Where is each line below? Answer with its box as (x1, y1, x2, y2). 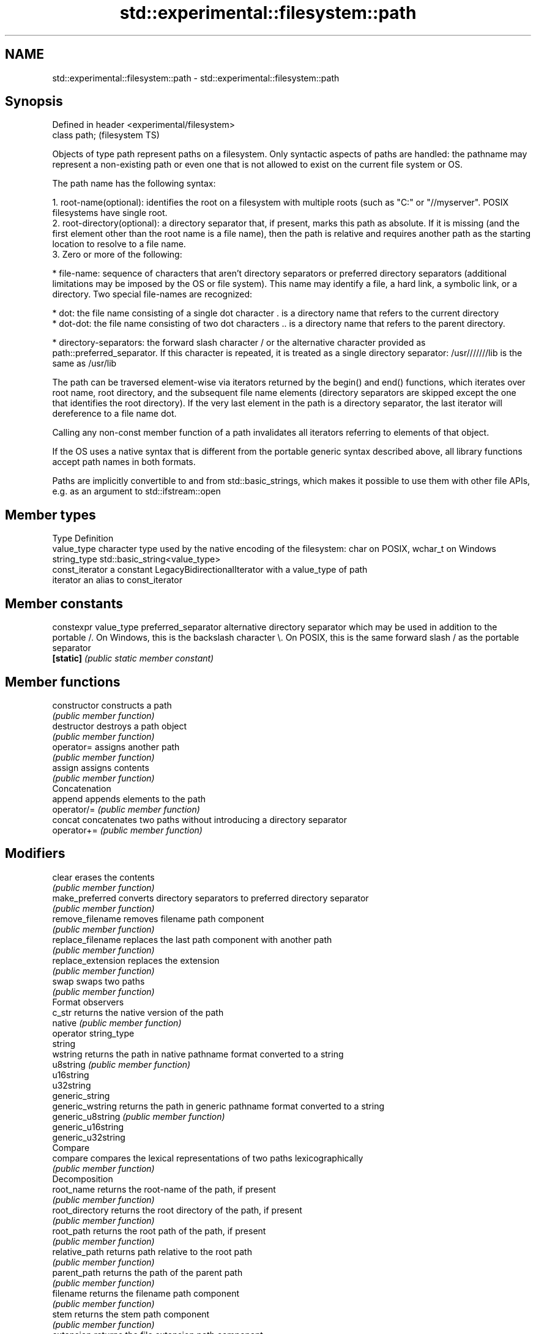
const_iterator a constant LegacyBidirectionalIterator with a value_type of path (52, 564, 368, 575)
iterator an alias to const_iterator (52, 575, 182, 586)
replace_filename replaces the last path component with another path (52, 934, 332, 945)
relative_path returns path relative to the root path (52, 1246, 252, 1257)
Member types (5, 507, 96, 523)
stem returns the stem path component (52, 1308, 210, 1319)
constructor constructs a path (52, 699, 172, 710)
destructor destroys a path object (52, 720, 187, 731)
